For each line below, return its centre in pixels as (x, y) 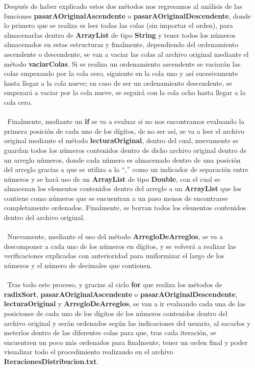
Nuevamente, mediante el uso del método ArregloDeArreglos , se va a (115, 236)
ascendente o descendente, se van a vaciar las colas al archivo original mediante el (126, 54)
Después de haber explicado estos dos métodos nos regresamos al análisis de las (123, 6)
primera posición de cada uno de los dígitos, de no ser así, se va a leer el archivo (124, 131)
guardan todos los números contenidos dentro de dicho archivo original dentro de (125, 150)
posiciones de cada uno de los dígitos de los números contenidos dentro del (116, 313)
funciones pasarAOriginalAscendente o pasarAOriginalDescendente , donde (127, 15)
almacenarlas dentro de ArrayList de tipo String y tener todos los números (120, 35)
